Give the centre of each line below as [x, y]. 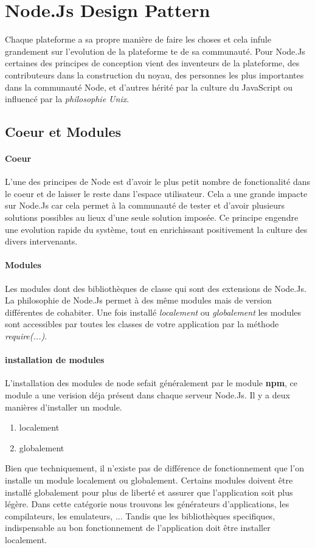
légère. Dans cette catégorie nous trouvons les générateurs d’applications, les [147, 504]
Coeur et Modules [63, 132]
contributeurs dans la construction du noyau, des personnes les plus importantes [154, 75]
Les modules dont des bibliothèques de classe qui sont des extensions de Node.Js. [156, 288]
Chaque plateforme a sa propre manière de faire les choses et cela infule [138, 39]
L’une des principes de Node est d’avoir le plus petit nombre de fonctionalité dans [157, 182]
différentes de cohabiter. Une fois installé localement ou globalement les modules [153, 312]
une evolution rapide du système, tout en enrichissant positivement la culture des [156, 229]
